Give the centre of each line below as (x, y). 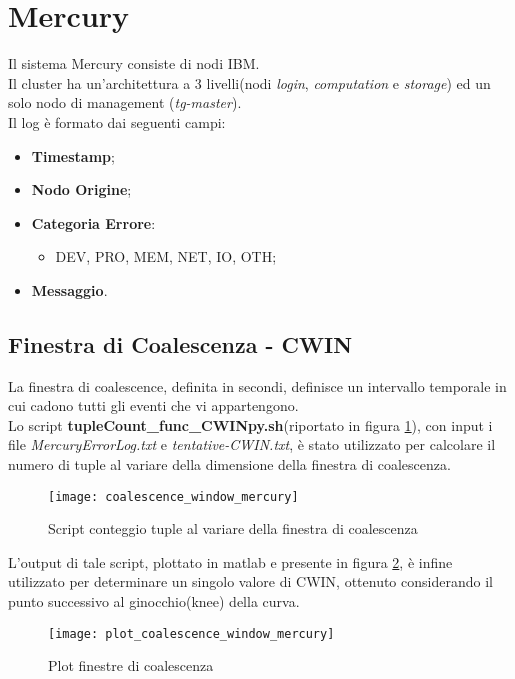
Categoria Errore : (93, 222)
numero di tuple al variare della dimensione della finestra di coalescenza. (229, 464)
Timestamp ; (73, 155)
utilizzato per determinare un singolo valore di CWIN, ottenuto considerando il (250, 581)
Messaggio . (69, 289)
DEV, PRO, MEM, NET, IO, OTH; (166, 256)
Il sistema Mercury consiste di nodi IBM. (134, 63)
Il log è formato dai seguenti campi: (117, 121)
